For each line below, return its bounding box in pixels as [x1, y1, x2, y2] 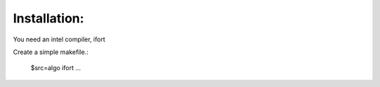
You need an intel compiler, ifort [13, 35, 106, 43]
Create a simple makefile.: [13, 48, 89, 56]
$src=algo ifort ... [30, 64, 81, 72]
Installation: [13, 11, 84, 26]
